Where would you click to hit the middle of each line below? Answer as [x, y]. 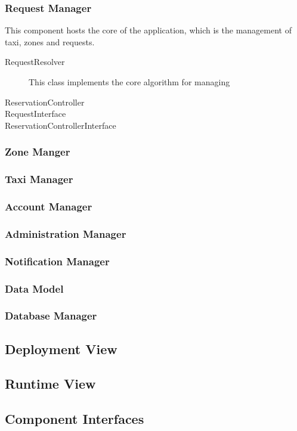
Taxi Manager [39, 179]
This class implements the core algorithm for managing [129, 82]
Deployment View [61, 348]
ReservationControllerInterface [61, 125]
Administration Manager [66, 233]
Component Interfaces [75, 419]
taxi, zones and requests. [50, 41]
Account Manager [49, 206]
